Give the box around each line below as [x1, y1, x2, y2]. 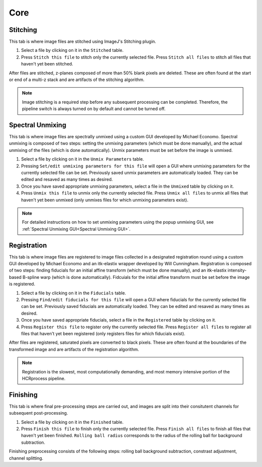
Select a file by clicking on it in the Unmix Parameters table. [21, 156, 144, 162]
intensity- [227, 267, 247, 274]
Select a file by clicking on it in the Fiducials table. [21, 290, 126, 296]
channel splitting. [9, 455, 44, 461]
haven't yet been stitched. [21, 61, 73, 67]
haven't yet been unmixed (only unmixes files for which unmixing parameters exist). [21, 197, 189, 203]
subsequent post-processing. [9, 410, 68, 416]
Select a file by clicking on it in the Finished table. [21, 419, 124, 425]
